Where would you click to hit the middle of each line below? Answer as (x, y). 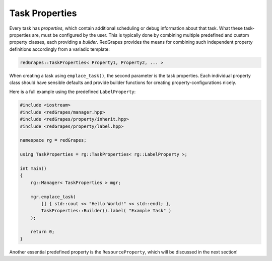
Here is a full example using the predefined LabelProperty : (73, 92)
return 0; (43, 232)
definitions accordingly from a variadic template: (60, 49)
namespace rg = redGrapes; (53, 140)
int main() (33, 168)
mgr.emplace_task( (53, 197)
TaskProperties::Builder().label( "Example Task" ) (106, 211)
